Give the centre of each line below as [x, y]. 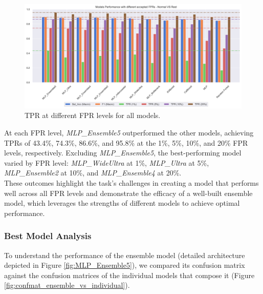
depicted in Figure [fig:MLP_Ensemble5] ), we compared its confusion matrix [125, 265]
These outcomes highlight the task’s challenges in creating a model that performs [131, 183]
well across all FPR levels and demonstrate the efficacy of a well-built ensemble [128, 193]
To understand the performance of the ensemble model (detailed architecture [125, 255]
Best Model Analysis [48, 236]
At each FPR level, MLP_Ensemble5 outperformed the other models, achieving [129, 133]
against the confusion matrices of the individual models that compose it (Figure [129, 275]
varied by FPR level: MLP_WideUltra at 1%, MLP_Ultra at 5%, [107, 162]
